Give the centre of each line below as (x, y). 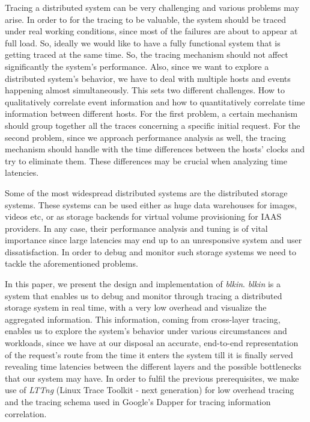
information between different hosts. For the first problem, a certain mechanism (151, 113)
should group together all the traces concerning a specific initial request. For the (153, 125)
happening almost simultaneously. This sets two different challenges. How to (145, 90)
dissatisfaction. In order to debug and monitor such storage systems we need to (150, 251)
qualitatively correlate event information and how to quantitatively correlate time (155, 101)
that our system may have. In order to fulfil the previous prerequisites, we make (152, 378)
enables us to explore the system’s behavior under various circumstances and (146, 331)
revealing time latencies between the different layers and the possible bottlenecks (153, 366)
